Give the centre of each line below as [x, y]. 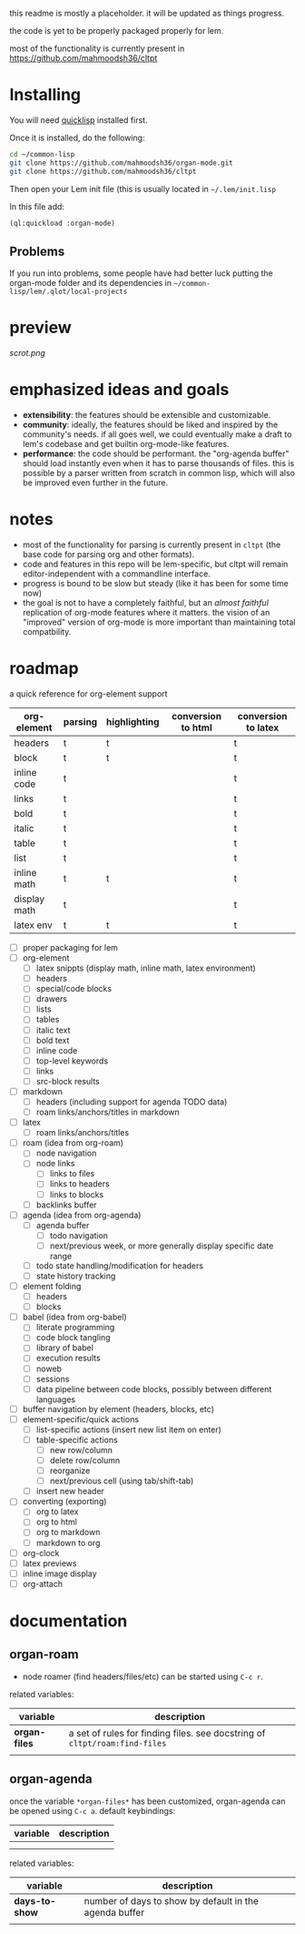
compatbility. [47, 632]
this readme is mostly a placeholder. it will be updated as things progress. [147, 13]
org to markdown [68, 1532]
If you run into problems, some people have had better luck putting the [142, 273]
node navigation [66, 1153]
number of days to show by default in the [171, 1900]
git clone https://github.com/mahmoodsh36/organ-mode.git [121, 163]
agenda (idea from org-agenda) [82, 1215]
